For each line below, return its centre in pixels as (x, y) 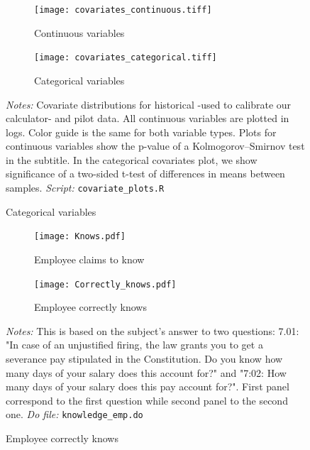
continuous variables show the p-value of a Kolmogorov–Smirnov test (155, 146)
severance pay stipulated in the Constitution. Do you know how (144, 358)
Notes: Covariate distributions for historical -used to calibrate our (149, 104)
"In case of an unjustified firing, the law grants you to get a (134, 345)
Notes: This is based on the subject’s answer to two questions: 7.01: (153, 330)
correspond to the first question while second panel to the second (147, 400)
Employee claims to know (89, 259)
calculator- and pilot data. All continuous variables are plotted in (148, 118)
